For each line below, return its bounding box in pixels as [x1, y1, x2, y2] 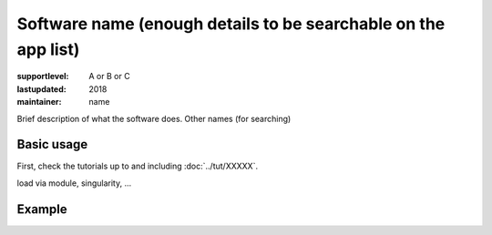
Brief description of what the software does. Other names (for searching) [16, 113, 292, 124]
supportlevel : [16, 71, 69, 82]
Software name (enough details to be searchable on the [16, 14, 446, 34]
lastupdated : [16, 83, 67, 95]
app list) [16, 39, 80, 59]
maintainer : [16, 97, 62, 107]
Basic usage [16, 137, 88, 152]
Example [16, 201, 67, 217]
